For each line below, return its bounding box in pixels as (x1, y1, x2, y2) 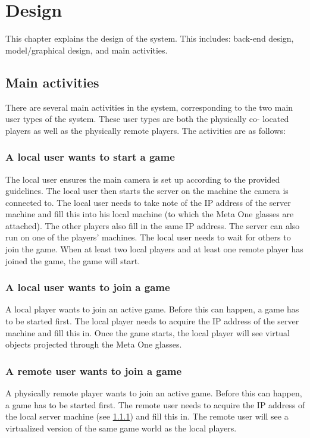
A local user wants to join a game (5, 280, 170, 295)
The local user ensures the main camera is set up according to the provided (5, 173, 280, 185)
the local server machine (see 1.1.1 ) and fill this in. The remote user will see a (5, 410, 289, 423)
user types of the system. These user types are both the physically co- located (5, 112, 289, 125)
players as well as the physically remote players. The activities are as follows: (5, 124, 286, 136)
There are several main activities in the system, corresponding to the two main (5, 101, 293, 113)
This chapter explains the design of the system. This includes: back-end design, (5, 32, 294, 45)
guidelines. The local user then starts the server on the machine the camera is (5, 184, 289, 197)
